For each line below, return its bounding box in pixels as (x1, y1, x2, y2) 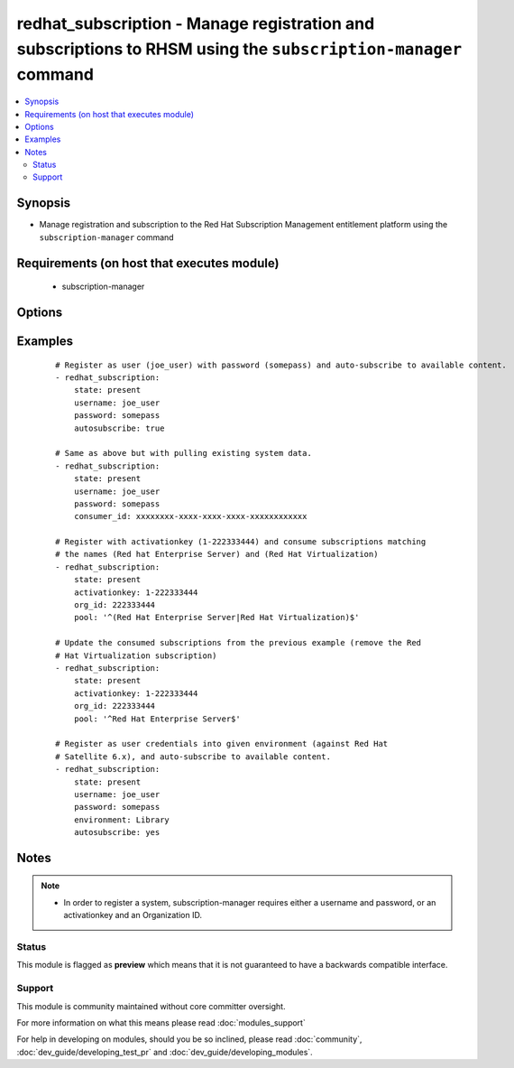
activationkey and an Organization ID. (63, 910, 203, 921)
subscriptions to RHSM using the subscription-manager (16, 39, 463, 59)
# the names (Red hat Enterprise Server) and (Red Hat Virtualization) (55, 549, 379, 560)
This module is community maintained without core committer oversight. (16, 1000, 286, 1011)
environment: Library (73, 814, 170, 825)
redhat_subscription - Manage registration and (16, 14, 375, 33)
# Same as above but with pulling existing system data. (55, 448, 313, 459)
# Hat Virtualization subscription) (55, 650, 217, 661)
